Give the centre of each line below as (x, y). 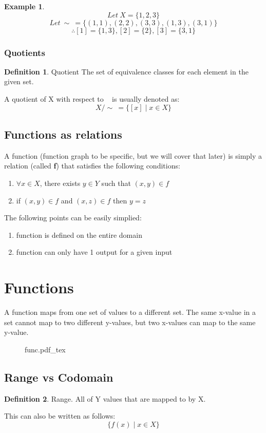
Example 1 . (24, 6)
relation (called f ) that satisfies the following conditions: (92, 166)
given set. (19, 81)
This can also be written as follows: (60, 416)
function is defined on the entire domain (79, 234)
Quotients (25, 52)
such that (116, 183)
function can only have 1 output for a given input (94, 252)
